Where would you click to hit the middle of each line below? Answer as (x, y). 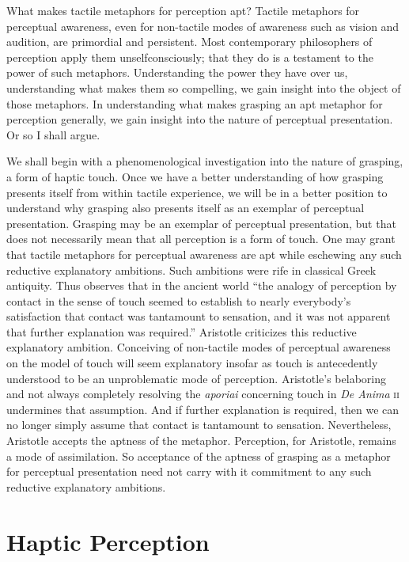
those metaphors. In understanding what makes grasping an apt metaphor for (195, 103)
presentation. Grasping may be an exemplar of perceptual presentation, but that (201, 223)
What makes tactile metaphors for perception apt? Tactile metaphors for (183, 10)
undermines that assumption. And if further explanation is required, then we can (203, 409)
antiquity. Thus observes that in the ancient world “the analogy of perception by (202, 285)
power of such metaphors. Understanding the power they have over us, (177, 72)
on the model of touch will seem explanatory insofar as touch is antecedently (192, 363)
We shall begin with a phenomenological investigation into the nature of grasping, (205, 161)
